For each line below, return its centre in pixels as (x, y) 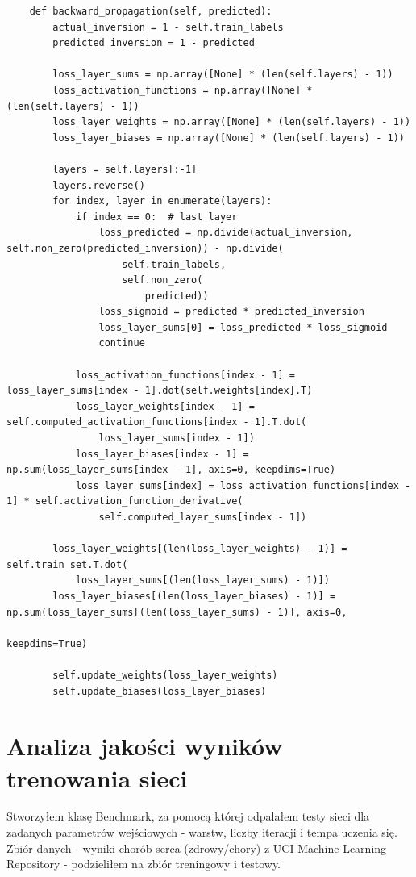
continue (122, 343)
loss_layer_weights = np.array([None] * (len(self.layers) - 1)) (232, 122)
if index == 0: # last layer (156, 217)
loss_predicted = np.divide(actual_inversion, (226, 233)
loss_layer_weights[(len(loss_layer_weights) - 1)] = (200, 549)
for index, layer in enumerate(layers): (162, 201)
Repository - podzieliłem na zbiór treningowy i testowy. (144, 864)
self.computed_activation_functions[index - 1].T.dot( (157, 422)
